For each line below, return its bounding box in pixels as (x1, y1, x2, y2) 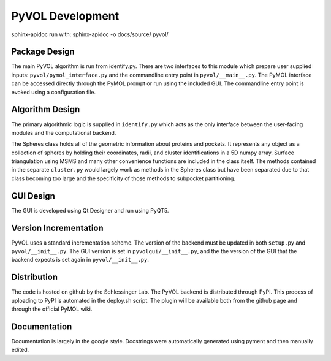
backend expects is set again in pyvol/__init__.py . (11, 256, 150, 264)
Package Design (11, 47, 75, 57)
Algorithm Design (11, 104, 80, 115)
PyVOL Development (11, 9, 120, 23)
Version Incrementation (11, 222, 104, 233)
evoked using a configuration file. (11, 88, 96, 96)
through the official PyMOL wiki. (11, 305, 93, 313)
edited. (11, 346, 29, 354)
